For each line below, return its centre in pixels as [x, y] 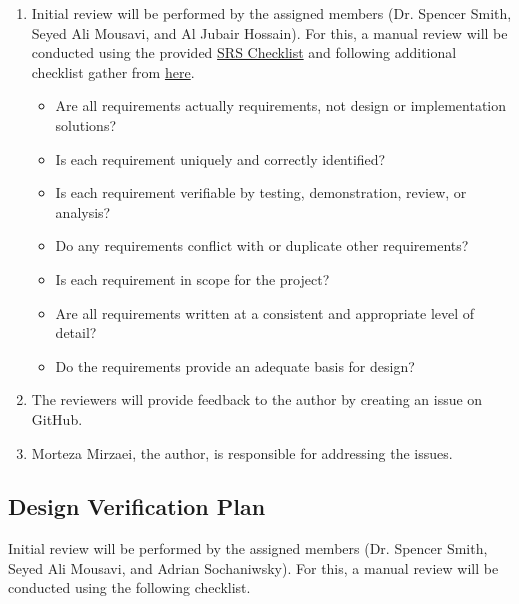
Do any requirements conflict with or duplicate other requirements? [262, 245]
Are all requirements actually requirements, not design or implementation [280, 105]
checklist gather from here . [113, 71]
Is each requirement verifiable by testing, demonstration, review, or [261, 192]
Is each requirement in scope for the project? [192, 278]
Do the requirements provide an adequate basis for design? [235, 365]
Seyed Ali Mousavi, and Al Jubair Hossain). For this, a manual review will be [269, 32]
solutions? [86, 124]
